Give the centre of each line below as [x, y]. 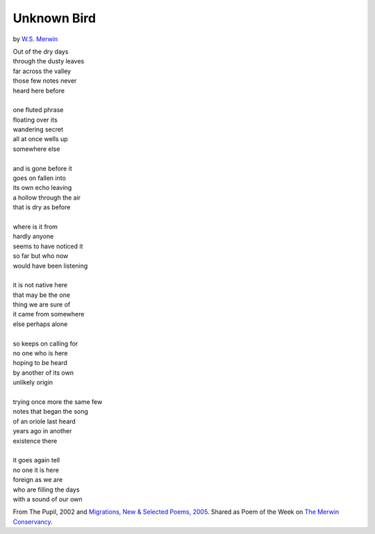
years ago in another [42, 431]
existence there [35, 441]
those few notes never [45, 81]
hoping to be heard [40, 363]
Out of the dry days [41, 51]
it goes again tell [36, 460]
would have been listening [50, 266]
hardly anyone [33, 236]
